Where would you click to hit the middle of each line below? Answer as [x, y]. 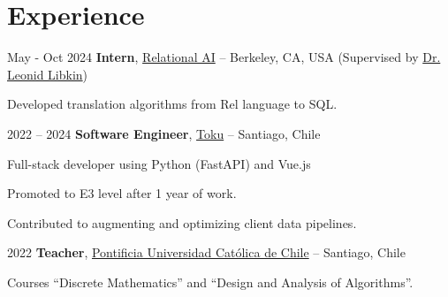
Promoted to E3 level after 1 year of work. [122, 193]
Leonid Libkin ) [48, 74]
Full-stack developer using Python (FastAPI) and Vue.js [159, 163]
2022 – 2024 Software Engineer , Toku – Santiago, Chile [164, 133]
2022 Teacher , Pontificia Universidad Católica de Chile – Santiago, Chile [206, 252]
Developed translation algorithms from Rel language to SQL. [172, 104]
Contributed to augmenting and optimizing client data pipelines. [182, 222]
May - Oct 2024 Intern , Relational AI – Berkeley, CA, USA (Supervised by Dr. [224, 57]
